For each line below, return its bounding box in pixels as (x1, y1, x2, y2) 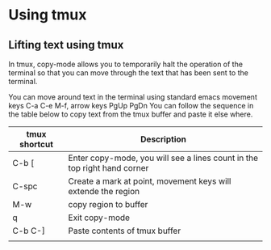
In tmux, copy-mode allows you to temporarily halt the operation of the (8, 59, 244, 69)
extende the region (68, 186, 140, 197)
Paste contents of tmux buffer (68, 225, 181, 236)
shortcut (19, 139, 54, 150)
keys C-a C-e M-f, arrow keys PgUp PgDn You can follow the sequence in (8, 101, 254, 110)
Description (140, 133, 187, 145)
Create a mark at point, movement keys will (68, 176, 231, 187)
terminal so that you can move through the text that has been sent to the (8, 68, 248, 78)
